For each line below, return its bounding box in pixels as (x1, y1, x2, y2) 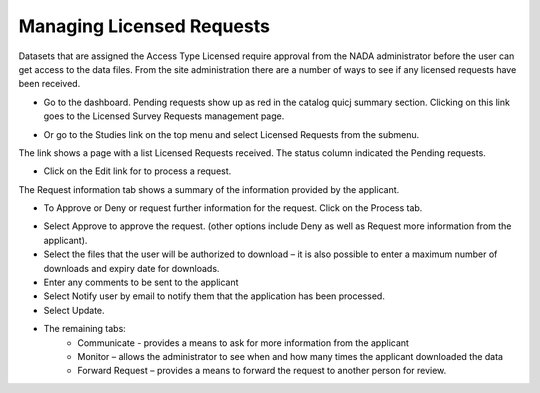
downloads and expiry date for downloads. (43, 262, 220, 274)
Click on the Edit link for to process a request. (43, 165, 232, 177)
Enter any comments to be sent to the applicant (43, 276, 239, 289)
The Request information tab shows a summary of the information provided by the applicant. (18, 183, 400, 195)
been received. (18, 78, 81, 90)
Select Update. (43, 304, 105, 316)
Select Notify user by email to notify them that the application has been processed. (43, 290, 385, 302)
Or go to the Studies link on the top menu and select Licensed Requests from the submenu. (43, 128, 420, 140)
